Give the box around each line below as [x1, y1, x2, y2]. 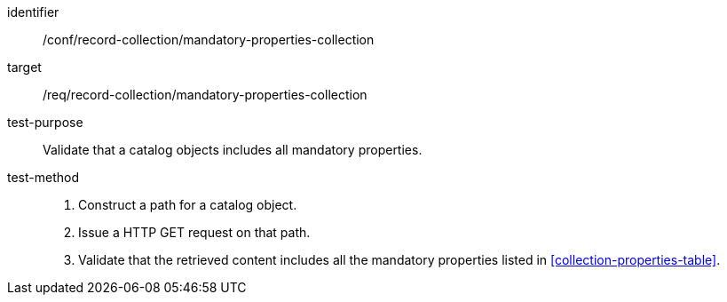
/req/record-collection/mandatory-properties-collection [43, 87, 367, 102]
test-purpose [7, 115, 83, 130]
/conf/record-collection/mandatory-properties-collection [43, 32, 375, 47]
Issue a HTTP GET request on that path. [78, 225, 311, 240]
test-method [7, 170, 79, 185]
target [7, 60, 42, 75]
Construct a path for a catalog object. [78, 197, 297, 212]
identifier [7, 4, 59, 20]
